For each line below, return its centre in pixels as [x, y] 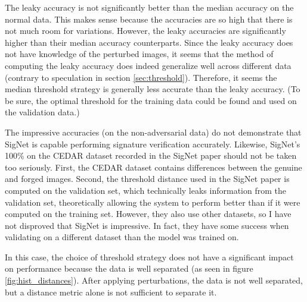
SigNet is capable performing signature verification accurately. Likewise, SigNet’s [153, 144]
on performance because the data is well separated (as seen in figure [129, 268]
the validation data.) [42, 112]
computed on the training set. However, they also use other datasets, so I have [148, 214]
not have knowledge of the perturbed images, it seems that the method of [139, 54]
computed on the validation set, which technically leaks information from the [145, 190]
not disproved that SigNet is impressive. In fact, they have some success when [147, 225]
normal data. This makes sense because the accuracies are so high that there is [149, 19]
